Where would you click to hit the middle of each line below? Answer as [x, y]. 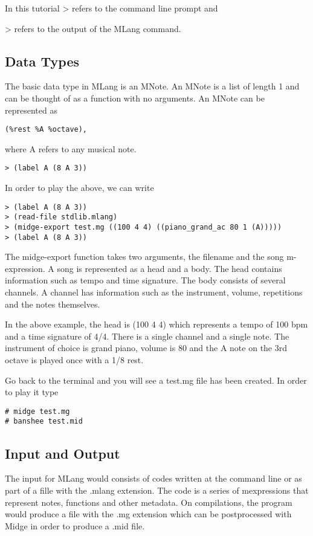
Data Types [42, 61]
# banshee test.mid [44, 421]
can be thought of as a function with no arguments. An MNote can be [135, 98]
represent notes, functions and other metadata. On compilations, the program [149, 502]
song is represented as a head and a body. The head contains [169, 268]
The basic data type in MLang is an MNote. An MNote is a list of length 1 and [152, 86]
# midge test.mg [37, 411]
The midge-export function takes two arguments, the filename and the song [144, 257]
